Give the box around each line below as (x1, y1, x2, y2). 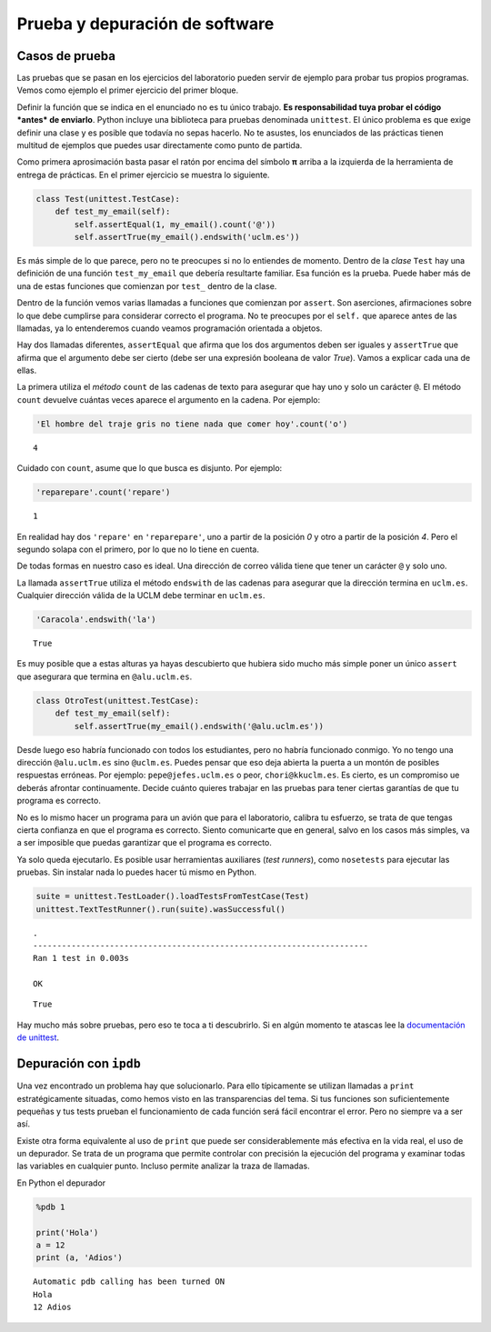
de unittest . (16, 1032, 59, 1043)
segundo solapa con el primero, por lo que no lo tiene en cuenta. (16, 544, 259, 555)
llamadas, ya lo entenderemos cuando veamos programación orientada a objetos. (16, 323, 323, 334)
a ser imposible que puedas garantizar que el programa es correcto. (16, 837, 273, 848)
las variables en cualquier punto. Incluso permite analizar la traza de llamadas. (16, 1160, 310, 1172)
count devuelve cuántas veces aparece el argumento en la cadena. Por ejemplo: (16, 394, 321, 405)
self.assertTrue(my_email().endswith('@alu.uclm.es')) (74, 721, 325, 731)
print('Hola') (35, 1227, 99, 1237)
